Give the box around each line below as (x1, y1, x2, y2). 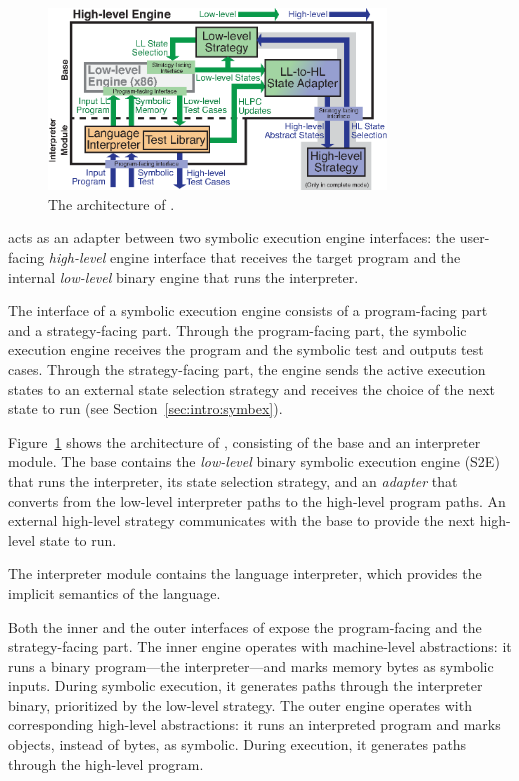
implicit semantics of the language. (8, 582, 221, 603)
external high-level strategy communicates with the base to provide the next (8, 510, 475, 531)
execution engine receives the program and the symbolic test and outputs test (8, 339, 484, 360)
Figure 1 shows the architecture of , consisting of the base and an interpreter (8, 431, 481, 452)
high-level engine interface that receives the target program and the (48, 247, 461, 267)
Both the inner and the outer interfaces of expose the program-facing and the (8, 616, 482, 637)
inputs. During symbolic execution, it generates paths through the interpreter (8, 675, 483, 696)
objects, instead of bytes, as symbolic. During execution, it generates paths (8, 734, 467, 755)
